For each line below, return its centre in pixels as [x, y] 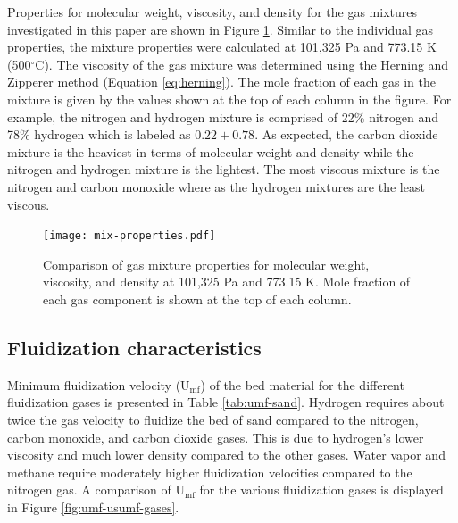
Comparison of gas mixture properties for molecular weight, [206, 264]
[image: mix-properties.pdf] [129, 236]
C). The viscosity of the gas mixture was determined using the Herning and [242, 64]
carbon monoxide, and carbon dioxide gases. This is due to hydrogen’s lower [216, 437]
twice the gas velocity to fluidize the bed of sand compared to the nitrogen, [213, 419]
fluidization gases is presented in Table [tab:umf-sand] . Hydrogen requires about [226, 402]
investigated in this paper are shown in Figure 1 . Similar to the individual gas [221, 29]
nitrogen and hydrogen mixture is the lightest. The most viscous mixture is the [224, 169]
